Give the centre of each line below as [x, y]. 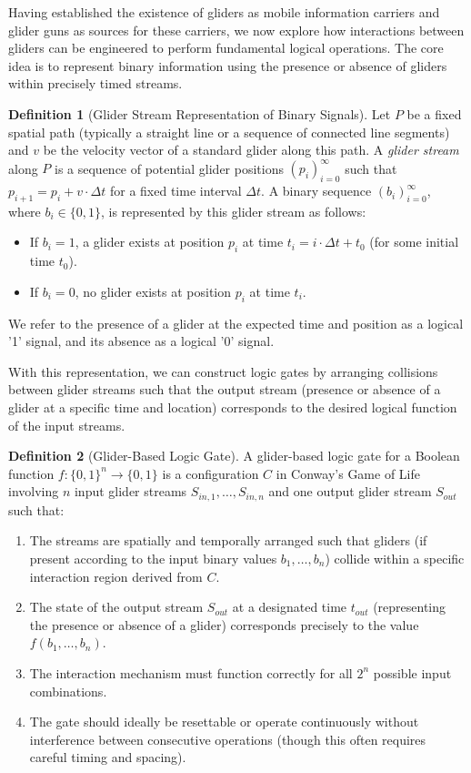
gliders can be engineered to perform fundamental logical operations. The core [226, 48]
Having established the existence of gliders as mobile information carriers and [224, 12]
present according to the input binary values [153, 559]
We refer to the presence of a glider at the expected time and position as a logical [236, 323]
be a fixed [434, 113]
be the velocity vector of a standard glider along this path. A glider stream [251, 150]
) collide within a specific [395, 559]
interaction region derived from [116, 576]
